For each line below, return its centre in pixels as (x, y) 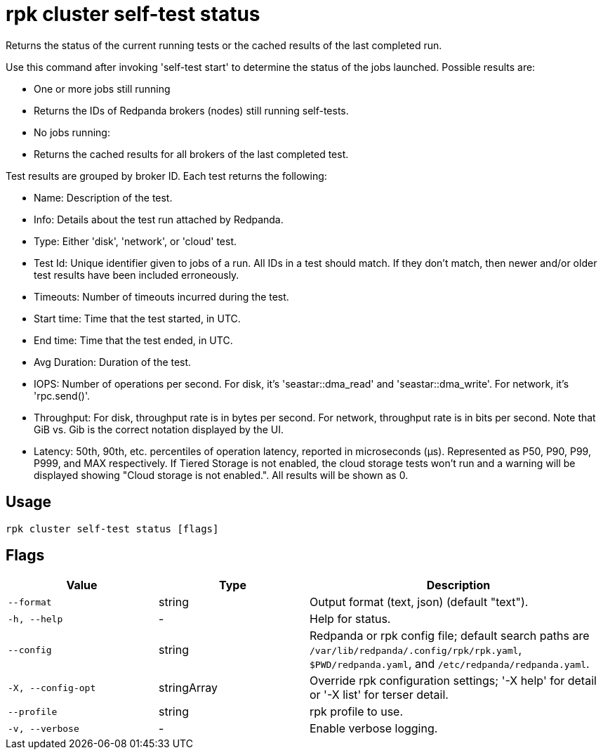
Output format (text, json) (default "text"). (419, 602)
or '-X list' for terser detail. (379, 695)
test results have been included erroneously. (137, 275)
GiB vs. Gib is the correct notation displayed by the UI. (159, 429)
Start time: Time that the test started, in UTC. (137, 318)
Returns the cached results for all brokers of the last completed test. (191, 154)
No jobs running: (72, 132)
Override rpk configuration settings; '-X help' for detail (453, 681)
